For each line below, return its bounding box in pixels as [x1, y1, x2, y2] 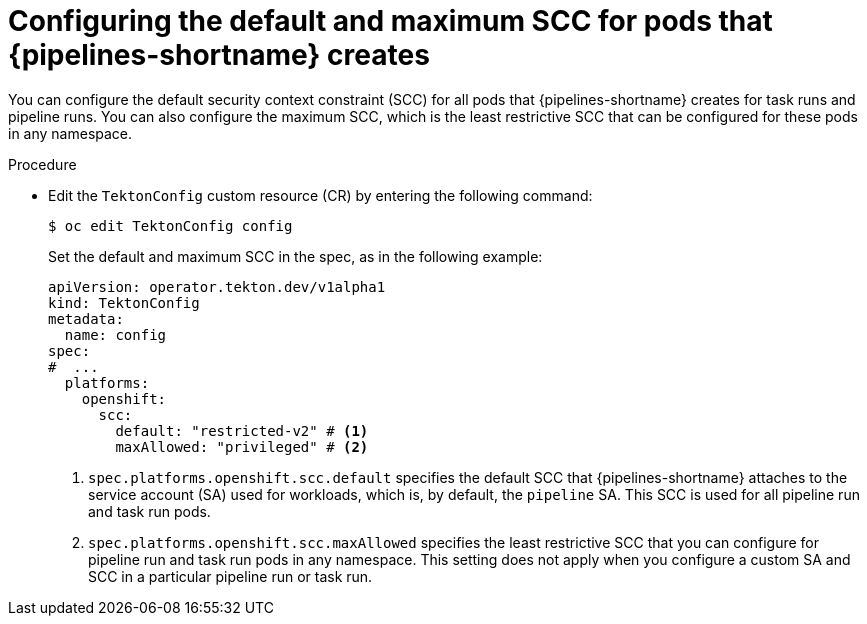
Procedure [8, 155, 77, 173]
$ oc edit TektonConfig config [48, 217, 293, 234]
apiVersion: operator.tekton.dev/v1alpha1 [48, 278, 386, 295]
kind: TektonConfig [48, 294, 200, 311]
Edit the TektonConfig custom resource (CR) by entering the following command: [48, 186, 593, 204]
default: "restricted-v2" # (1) [115, 422, 369, 439]
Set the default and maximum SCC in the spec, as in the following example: [48, 247, 543, 265]
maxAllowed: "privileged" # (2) [115, 438, 369, 455]
